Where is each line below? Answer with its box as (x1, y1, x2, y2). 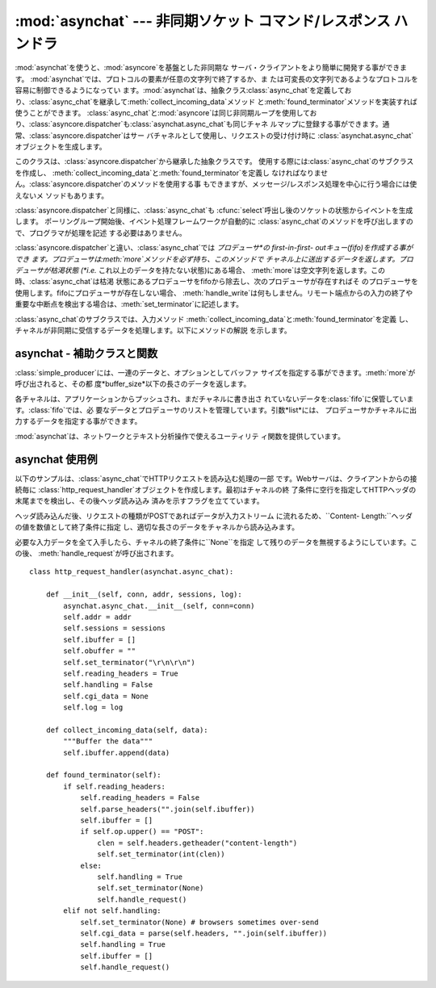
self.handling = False (63, 680, 153, 689)
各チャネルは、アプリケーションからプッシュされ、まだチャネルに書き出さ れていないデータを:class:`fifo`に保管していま (15, 394, 414, 404)
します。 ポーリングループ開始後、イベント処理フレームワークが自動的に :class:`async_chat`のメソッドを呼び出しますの (15, 216, 413, 226)
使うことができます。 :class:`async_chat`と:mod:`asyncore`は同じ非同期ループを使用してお (15, 107, 317, 117)
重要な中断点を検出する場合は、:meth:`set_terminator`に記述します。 (15, 299, 244, 309)
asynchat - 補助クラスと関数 (15, 346, 158, 360)
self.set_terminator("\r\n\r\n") (63, 658, 195, 667)
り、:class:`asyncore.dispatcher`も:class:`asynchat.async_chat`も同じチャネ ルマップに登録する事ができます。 (15, 119, 383, 129)
